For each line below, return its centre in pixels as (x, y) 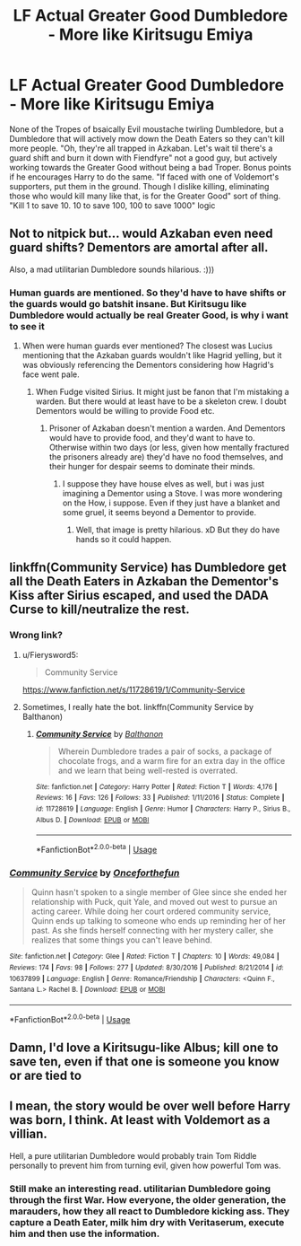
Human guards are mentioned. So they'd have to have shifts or (148, 293)
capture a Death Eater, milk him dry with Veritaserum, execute (147, 1222)
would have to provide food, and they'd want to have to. (152, 438)
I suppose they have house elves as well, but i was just (163, 484)
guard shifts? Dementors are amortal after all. (139, 248)
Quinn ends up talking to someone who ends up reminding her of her (159, 921)
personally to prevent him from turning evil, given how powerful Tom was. (145, 1165)
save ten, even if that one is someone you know (144, 1062)
